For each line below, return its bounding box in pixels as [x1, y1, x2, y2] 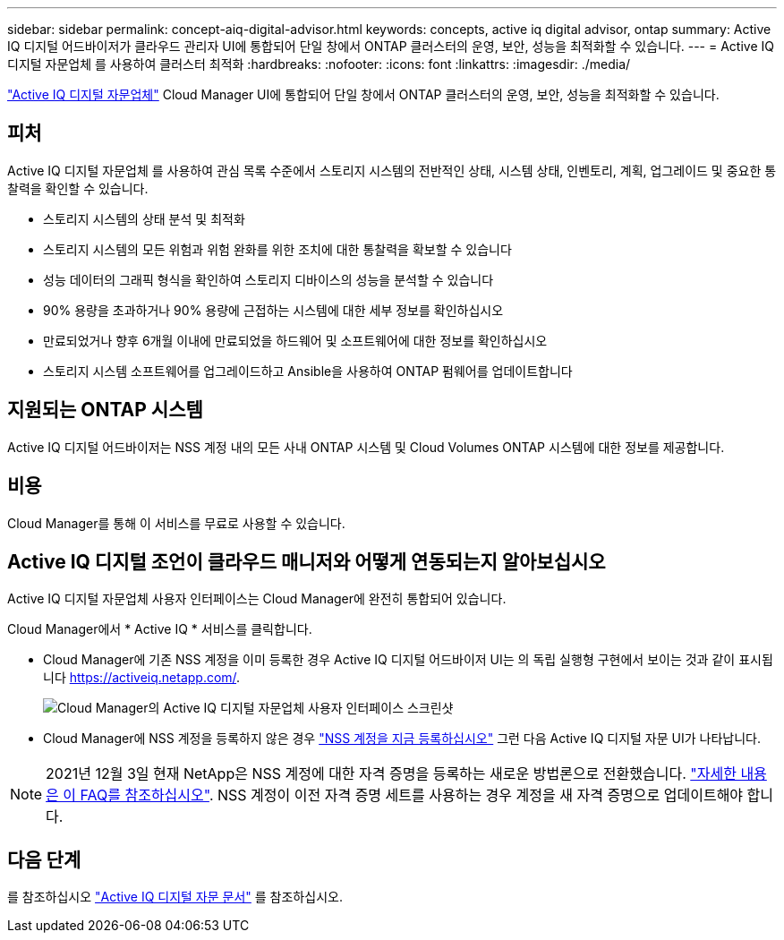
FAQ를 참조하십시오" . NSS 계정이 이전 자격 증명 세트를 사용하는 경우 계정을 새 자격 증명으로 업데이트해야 [80, 786, 744, 805]
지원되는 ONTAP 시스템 [7, 398, 203, 422]
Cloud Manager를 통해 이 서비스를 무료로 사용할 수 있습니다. [7, 515, 345, 531]
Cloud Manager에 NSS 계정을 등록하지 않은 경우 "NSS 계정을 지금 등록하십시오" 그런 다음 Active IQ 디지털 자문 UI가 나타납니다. [43, 731, 761, 747]
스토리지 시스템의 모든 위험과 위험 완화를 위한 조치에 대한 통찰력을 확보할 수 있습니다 [43, 241, 512, 257]
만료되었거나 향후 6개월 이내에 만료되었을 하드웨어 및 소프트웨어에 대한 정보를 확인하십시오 [43, 332, 548, 348]
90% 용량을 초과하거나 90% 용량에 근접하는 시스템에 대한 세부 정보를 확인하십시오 [43, 302, 504, 318]
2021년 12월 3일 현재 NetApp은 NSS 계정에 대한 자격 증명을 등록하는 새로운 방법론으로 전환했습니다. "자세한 [46, 765, 737, 783]
